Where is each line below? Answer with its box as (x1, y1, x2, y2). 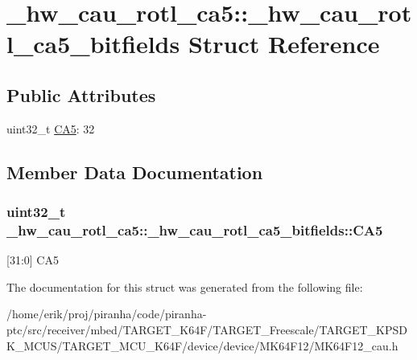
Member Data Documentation (6, 159, 263, 184)
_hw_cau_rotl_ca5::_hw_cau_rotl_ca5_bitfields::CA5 (6, 219, 383, 239)
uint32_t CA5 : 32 (6, 120, 95, 137)
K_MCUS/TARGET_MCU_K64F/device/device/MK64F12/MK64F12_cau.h (6, 337, 398, 354)
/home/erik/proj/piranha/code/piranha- (6, 305, 207, 322)
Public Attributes (6, 82, 156, 107)
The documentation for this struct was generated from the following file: (6, 278, 363, 295)
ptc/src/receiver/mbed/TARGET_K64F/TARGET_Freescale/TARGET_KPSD (6, 321, 407, 338)
